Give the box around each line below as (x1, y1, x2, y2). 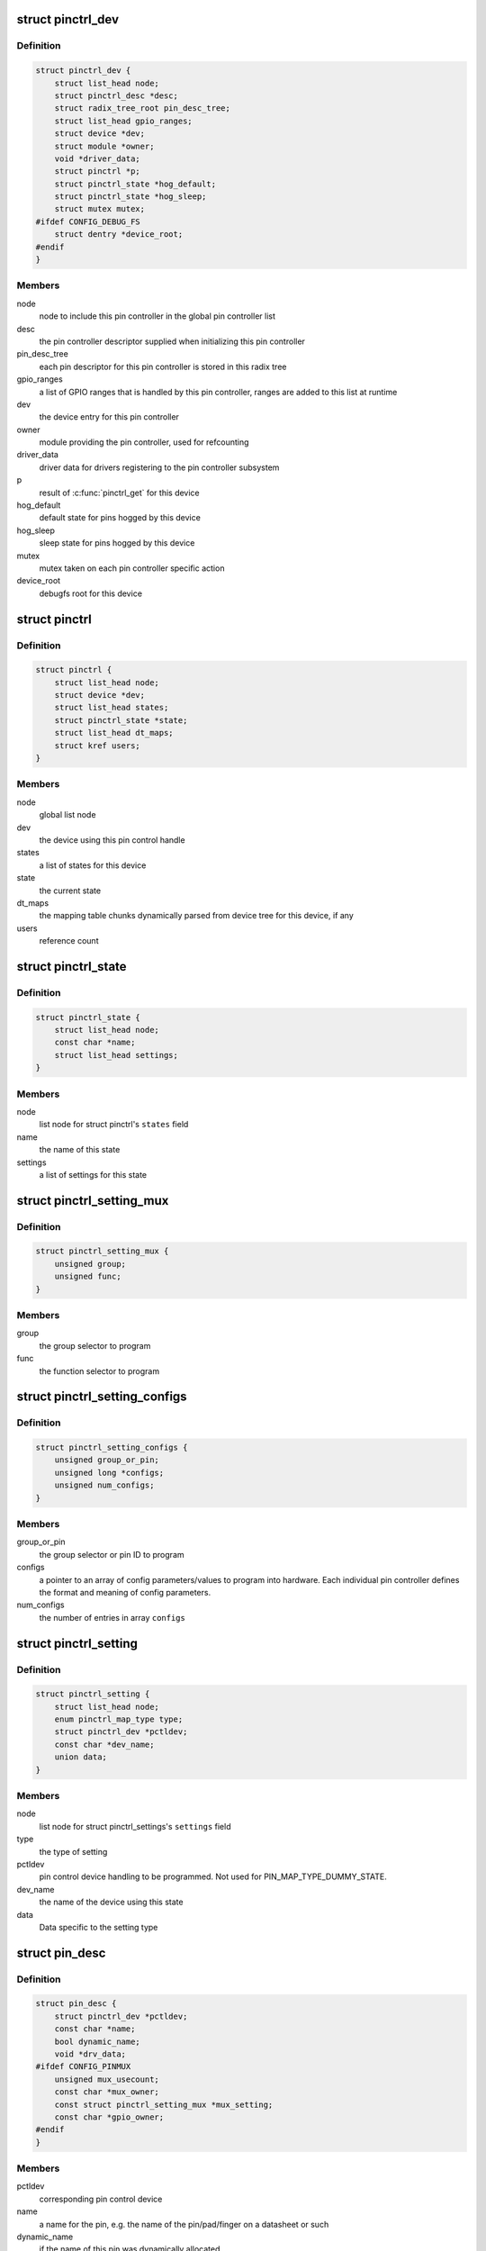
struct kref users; (54, 740, 141, 751)
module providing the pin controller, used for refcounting (39, 437, 249, 447)
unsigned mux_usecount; (54, 2074, 159, 2084)
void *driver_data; (54, 153, 141, 164)
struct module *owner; (54, 140, 155, 151)
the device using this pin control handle (39, 834, 185, 845)
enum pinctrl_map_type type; (54, 1714, 184, 1724)
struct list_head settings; (54, 1050, 179, 1060)
